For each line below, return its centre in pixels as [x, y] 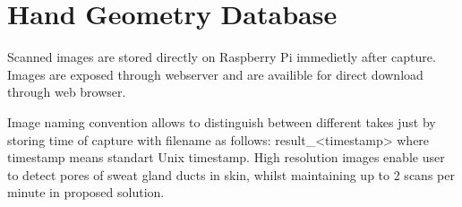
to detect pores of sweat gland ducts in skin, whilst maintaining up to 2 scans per [231, 174]
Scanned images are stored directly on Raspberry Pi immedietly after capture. [222, 57]
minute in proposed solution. [86, 192]
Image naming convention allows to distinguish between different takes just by [222, 121]
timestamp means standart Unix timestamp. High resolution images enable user [226, 157]
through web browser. [67, 92]
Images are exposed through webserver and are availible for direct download [215, 74]
